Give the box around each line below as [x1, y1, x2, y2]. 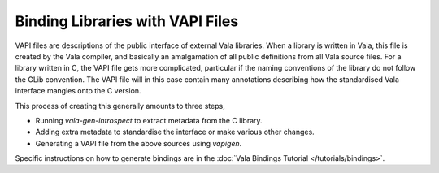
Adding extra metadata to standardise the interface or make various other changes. [35, 127, 315, 137]
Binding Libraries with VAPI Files [15, 12, 239, 30]
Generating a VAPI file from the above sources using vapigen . [35, 138, 242, 148]
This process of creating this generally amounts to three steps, [15, 101, 225, 110]
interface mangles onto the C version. [15, 86, 141, 96]
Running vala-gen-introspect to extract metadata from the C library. [35, 115, 263, 125]
